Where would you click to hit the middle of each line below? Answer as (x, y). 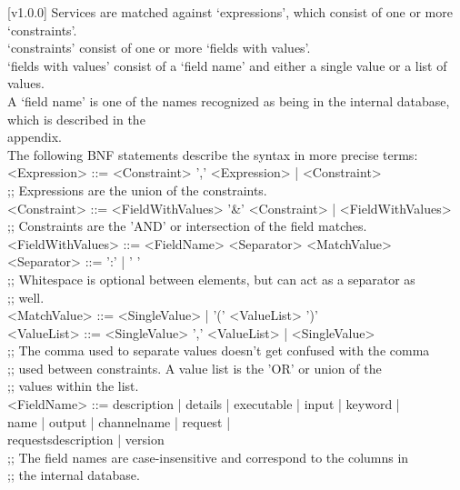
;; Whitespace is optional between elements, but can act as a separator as (211, 279)
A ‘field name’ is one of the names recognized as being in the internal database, (229, 100)
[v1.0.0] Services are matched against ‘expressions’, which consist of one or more (230, 12)
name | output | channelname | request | (119, 421)
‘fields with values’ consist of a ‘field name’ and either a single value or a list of (227, 65)
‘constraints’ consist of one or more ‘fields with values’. (159, 48)
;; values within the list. (73, 386)
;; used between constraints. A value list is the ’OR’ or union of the (195, 368)
